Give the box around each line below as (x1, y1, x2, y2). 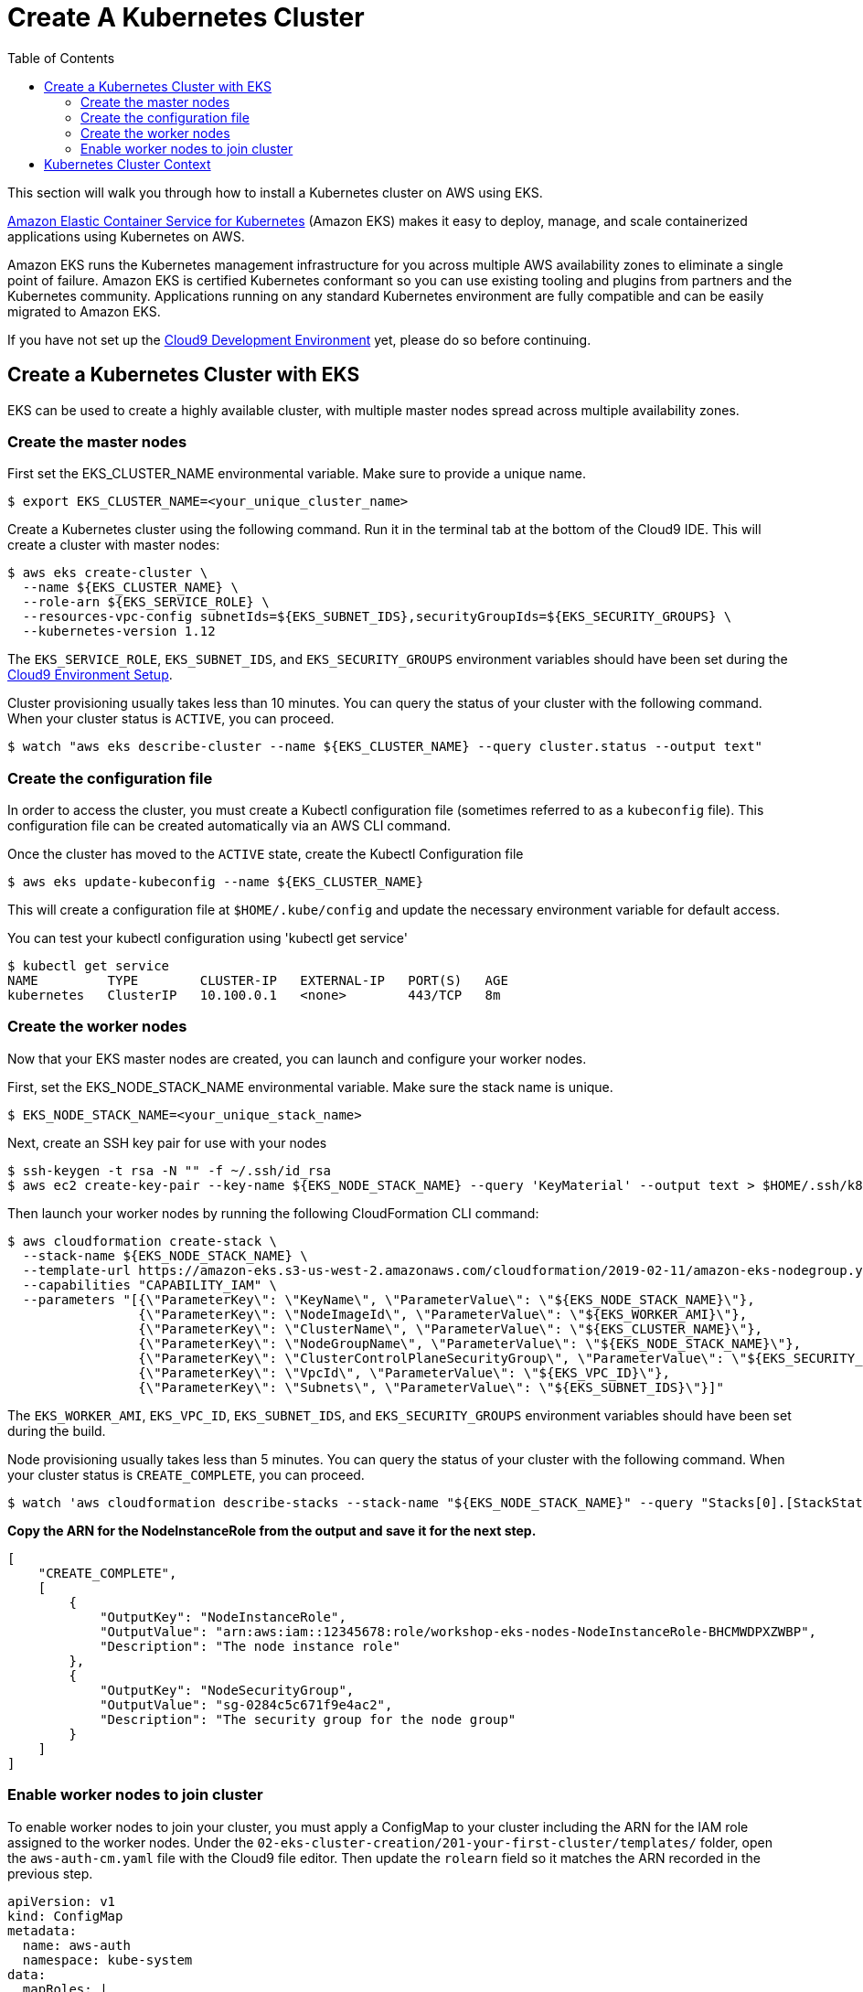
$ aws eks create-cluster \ (7, 565, 208, 581)
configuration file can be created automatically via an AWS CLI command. (7, 818, 451, 834)
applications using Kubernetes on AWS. (7, 228, 245, 244)
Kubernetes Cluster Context (44, 155, 211, 172)
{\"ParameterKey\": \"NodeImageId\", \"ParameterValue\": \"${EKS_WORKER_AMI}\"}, (138, 1306, 748, 1322)
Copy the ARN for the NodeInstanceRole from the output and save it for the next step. (7, 1522, 537, 1538)
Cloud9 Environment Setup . (7, 667, 173, 683)
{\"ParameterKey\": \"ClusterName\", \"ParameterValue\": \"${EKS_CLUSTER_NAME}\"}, (138, 1321, 763, 1336)
